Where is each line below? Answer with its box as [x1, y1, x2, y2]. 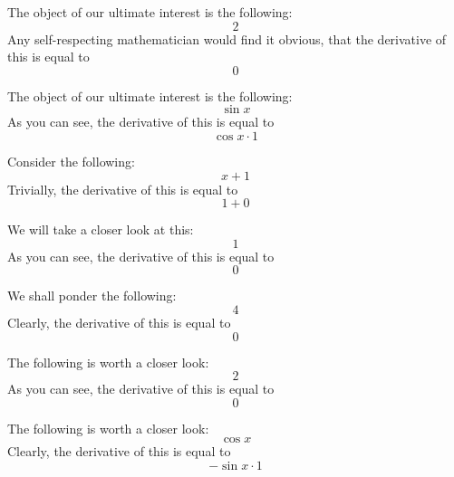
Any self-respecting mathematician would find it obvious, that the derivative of [7, 29, 447, 48]
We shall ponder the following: [7, 286, 177, 305]
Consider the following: [7, 151, 135, 170]
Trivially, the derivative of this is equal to [7, 179, 238, 198]
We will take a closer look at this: [7, 220, 194, 239]
